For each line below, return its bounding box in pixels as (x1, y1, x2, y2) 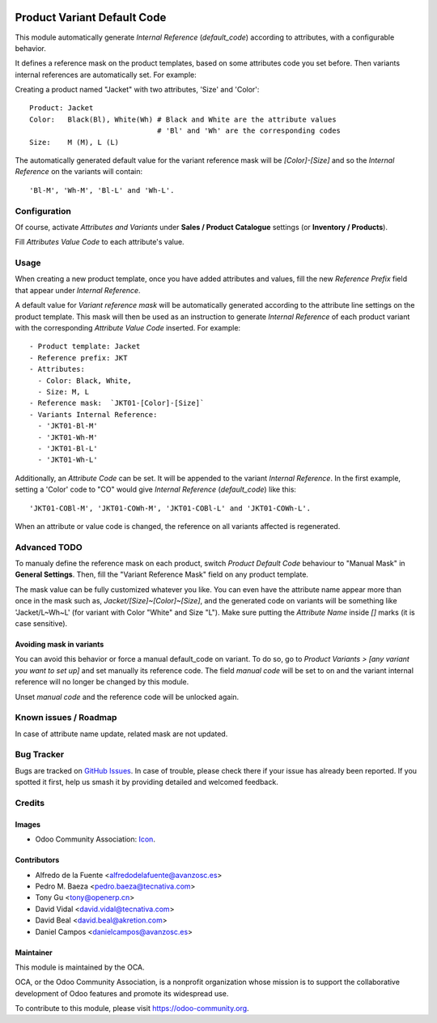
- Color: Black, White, (37, 376, 133, 385)
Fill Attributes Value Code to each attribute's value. (15, 237, 185, 247)
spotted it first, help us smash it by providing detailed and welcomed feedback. (15, 778, 278, 787)
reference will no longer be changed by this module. (15, 677, 189, 687)
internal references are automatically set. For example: (15, 70, 197, 79)
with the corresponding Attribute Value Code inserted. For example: (15, 323, 241, 333)
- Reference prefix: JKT (29, 353, 128, 362)
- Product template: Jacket (29, 342, 141, 352)
